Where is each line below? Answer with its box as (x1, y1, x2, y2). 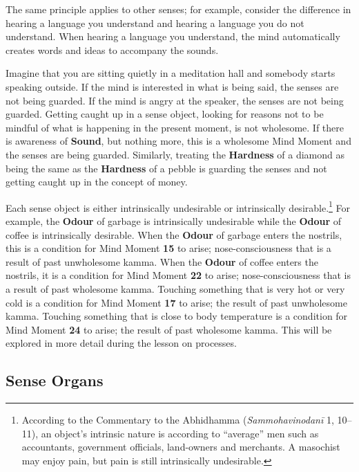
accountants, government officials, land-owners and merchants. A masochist (21, 439, 340, 454)
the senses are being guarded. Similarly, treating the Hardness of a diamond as (6, 147, 345, 161)
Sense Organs (6, 370, 104, 391)
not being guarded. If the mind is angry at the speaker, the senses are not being (6, 93, 344, 107)
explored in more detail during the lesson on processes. (6, 336, 237, 350)
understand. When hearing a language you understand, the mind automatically (6, 29, 340, 44)
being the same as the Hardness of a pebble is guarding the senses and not (6, 161, 327, 175)
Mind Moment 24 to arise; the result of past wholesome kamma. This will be (6, 322, 332, 336)
